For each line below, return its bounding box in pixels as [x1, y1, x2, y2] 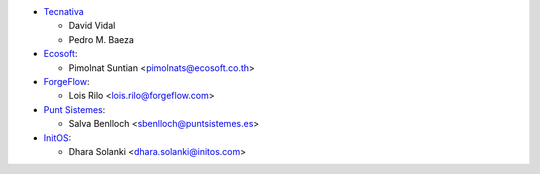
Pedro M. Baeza [68, 33, 135, 45]
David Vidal [68, 20, 116, 32]
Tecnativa [43, 6, 84, 17]
